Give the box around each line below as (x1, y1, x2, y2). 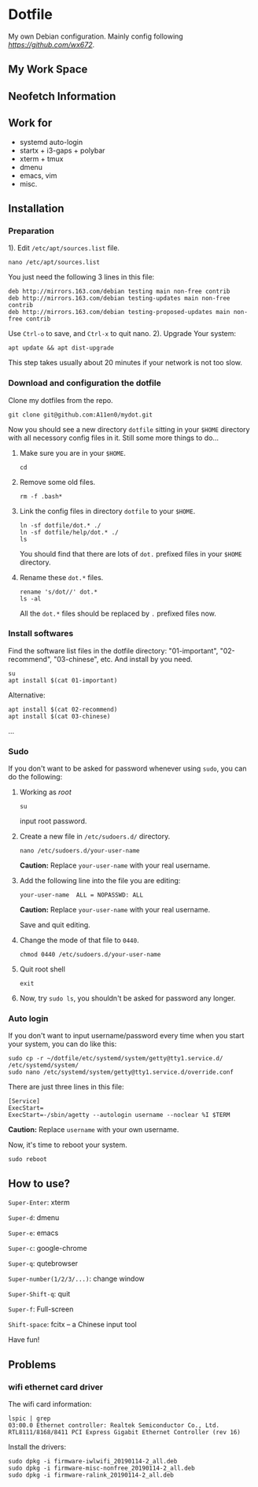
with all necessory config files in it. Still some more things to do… (8, 433, 219, 442)
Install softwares (8, 628, 74, 639)
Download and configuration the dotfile (8, 378, 161, 389)
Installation (8, 202, 64, 215)
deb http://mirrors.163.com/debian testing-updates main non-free (8, 294, 230, 302)
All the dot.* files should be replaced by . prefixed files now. (19, 608, 216, 618)
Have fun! (8, 1335, 40, 1345)
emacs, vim (19, 171, 57, 180)
